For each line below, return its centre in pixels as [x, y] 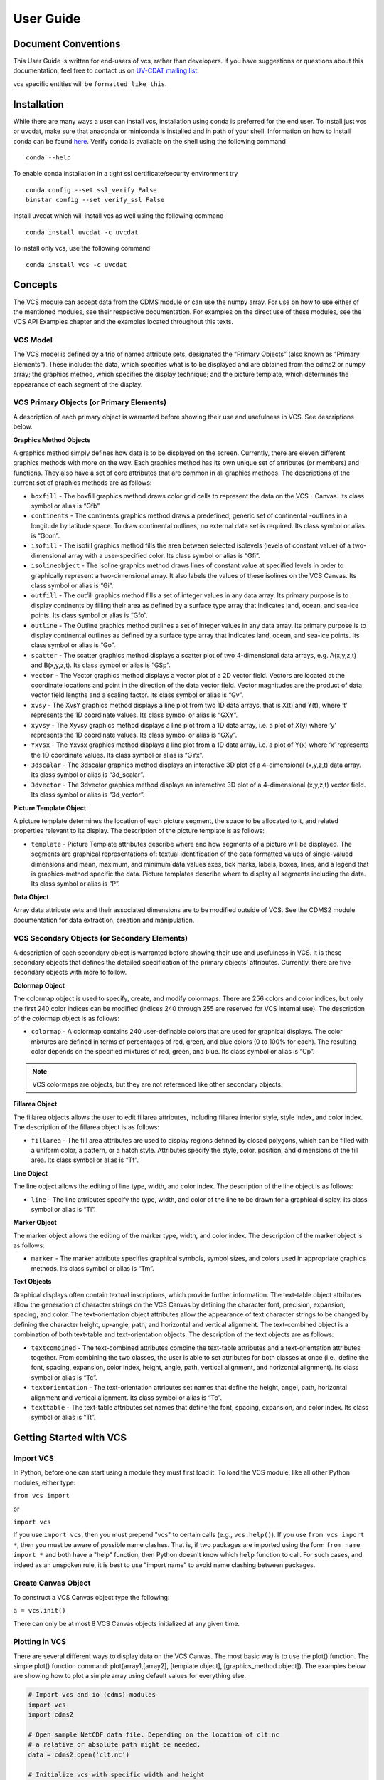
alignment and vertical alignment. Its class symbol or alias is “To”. [127, 1397]
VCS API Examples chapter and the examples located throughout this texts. [123, 322]
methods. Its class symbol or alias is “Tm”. [92, 1268]
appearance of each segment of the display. [78, 384]
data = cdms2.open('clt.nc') [79, 1754]
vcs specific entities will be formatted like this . [90, 84]
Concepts [35, 285]
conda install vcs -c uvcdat [76, 265]
